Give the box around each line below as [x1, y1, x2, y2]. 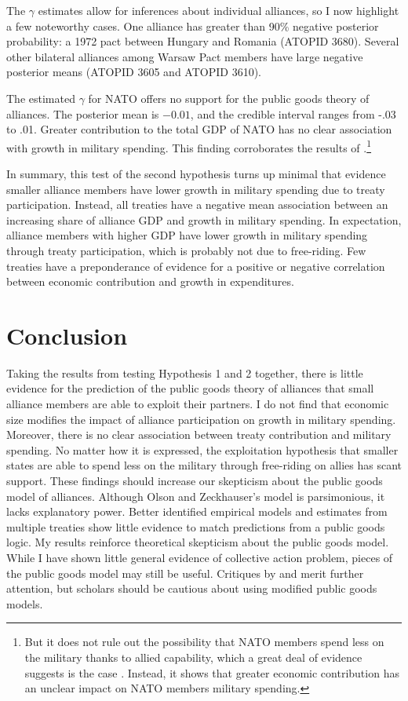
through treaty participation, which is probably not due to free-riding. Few [6, 242, 366, 258]
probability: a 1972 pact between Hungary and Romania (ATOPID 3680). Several [6, 33, 399, 49]
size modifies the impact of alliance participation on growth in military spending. [6, 411, 396, 427]
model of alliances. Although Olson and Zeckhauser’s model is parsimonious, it [6, 487, 385, 504]
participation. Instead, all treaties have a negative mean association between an [6, 196, 388, 213]
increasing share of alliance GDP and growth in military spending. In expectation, [6, 211, 402, 228]
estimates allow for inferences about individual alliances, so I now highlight [38, 2, 399, 18]
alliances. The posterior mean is [6, 105, 159, 122]
